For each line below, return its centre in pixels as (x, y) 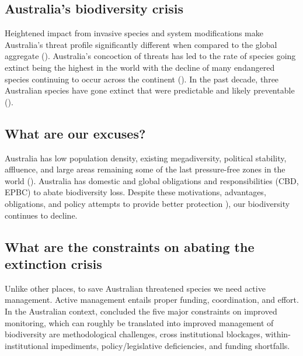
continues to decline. (41, 215)
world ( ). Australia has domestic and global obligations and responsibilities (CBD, (152, 180)
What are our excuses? (75, 133)
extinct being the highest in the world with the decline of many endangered (140, 67)
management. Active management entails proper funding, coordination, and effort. (152, 300)
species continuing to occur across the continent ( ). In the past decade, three (142, 79)
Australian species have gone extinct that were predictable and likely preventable (150, 90)
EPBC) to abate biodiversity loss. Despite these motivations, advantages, (135, 192)
